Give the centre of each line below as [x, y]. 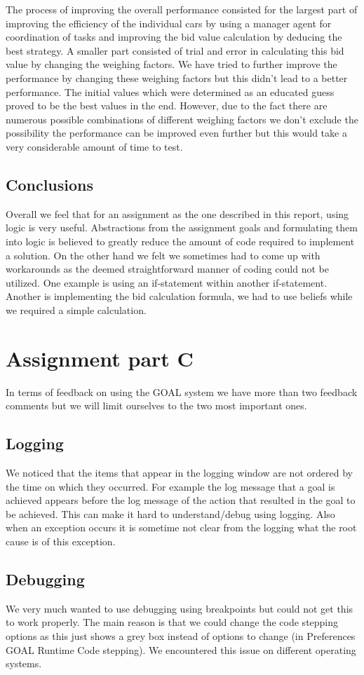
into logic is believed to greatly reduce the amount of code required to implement [180, 241]
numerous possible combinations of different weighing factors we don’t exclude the [182, 119]
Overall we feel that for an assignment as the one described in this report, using [177, 213]
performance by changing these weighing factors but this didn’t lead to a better [177, 77]
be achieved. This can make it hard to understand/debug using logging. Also [170, 513]
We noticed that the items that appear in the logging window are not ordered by [179, 472]
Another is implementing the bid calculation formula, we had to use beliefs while [179, 296]
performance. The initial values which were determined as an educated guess [170, 91]
